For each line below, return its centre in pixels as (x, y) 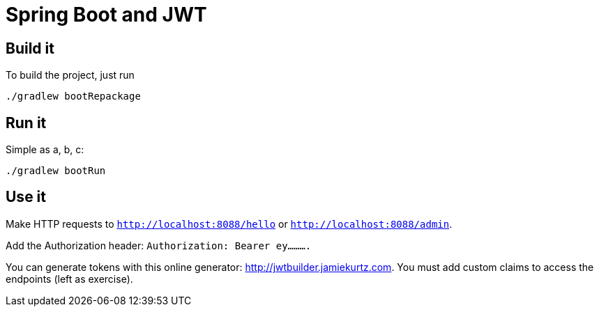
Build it (30, 48)
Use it (26, 197)
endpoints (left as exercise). (69, 279)
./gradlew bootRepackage (73, 96)
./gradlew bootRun (56, 171)
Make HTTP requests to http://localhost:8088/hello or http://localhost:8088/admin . (229, 224)
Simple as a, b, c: (45, 150)
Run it (26, 123)
